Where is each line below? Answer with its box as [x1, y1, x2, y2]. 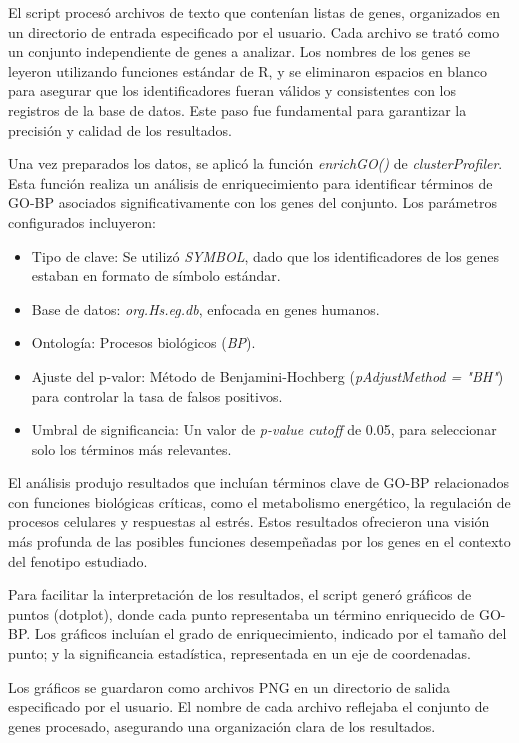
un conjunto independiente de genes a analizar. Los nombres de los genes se [8, 41, 471, 62]
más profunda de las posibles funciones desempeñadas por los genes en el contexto [8, 531, 511, 552]
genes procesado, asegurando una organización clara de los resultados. [8, 715, 436, 736]
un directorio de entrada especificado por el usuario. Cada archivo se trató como [8, 21, 500, 42]
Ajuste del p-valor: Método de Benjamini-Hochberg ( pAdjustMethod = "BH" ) [31, 365, 504, 386]
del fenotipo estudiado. [8, 550, 148, 571]
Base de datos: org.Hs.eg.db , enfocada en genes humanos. [31, 298, 380, 319]
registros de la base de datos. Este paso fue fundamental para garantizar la [8, 99, 467, 120]
